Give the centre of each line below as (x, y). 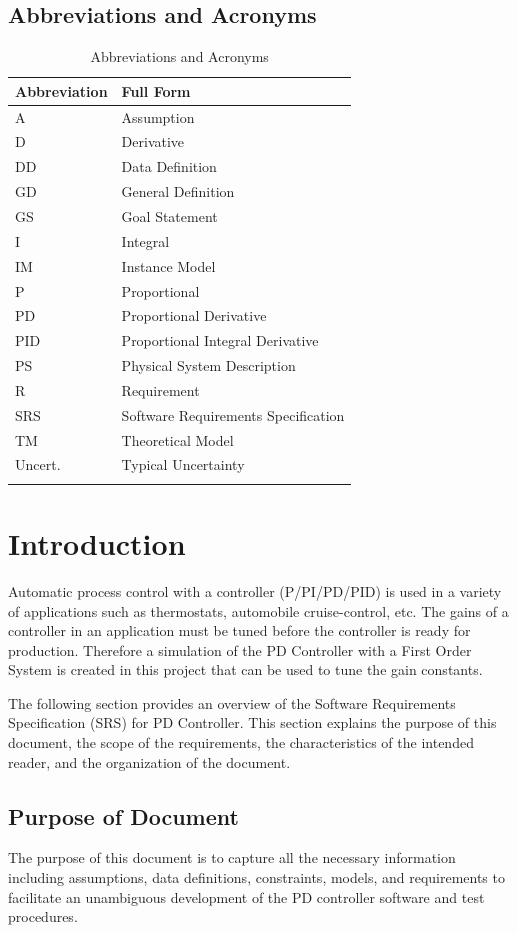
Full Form (156, 90)
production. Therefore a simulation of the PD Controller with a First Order (240, 649)
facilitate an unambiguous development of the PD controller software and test (246, 896)
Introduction (97, 542)
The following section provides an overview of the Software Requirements (232, 702)
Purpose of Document (123, 815)
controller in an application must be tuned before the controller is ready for (239, 630)
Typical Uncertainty (183, 464)
